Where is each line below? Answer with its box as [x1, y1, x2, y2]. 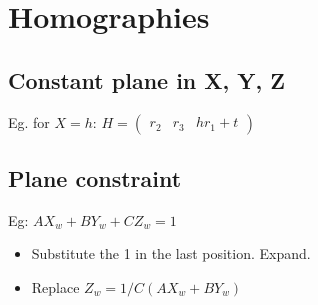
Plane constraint [8, 162, 182, 193]
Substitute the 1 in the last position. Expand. [31, 243, 311, 264]
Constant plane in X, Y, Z [8, 64, 286, 95]
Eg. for [8, 111, 50, 132]
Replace [31, 276, 80, 297]
